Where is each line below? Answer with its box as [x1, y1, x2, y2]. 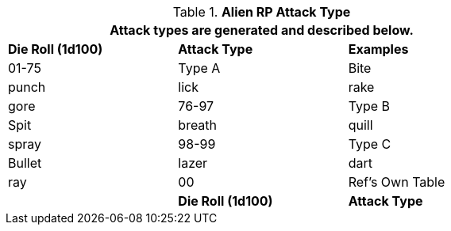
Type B [348, 98, 391, 114]
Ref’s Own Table [348, 174, 445, 190]
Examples [348, 41, 409, 57]
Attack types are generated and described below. [110, 22, 414, 38]
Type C [348, 136, 391, 152]
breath [178, 117, 218, 133]
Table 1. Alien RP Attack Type [172, 4, 351, 20]
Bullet [8, 155, 42, 171]
